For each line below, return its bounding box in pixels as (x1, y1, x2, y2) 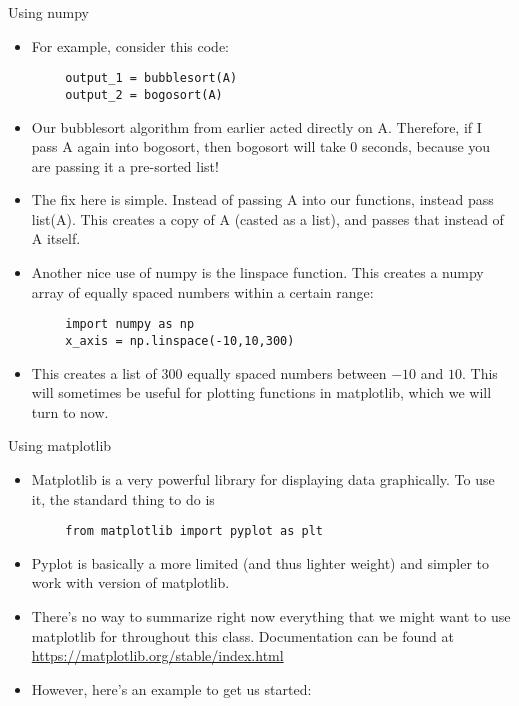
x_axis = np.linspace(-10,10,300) (65, 333, 295, 348)
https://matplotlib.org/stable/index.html (31, 645, 284, 666)
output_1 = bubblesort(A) (65, 71, 238, 86)
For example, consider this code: (31, 35, 230, 56)
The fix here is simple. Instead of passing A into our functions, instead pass (31, 189, 494, 210)
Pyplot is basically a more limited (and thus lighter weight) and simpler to (31, 552, 489, 573)
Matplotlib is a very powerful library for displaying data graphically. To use (31, 468, 495, 489)
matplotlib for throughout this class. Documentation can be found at (31, 625, 454, 646)
